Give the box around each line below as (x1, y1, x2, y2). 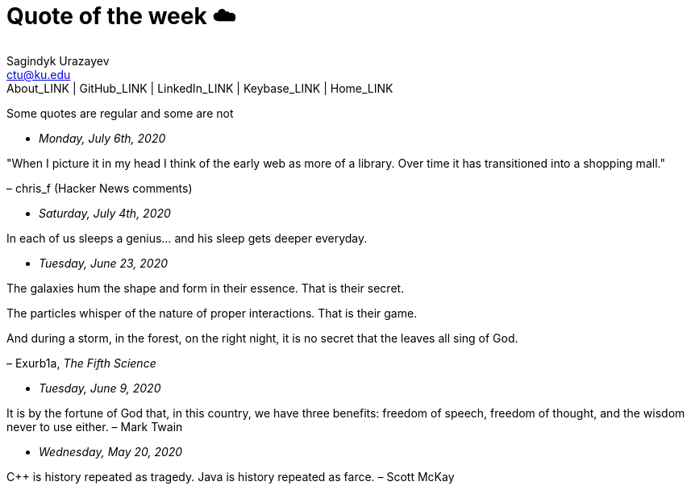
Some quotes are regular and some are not (6, 106, 234, 120)
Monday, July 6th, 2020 (39, 131, 166, 145)
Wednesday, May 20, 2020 (39, 444, 183, 459)
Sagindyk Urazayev (6, 53, 110, 68)
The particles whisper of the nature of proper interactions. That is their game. (6, 305, 418, 320)
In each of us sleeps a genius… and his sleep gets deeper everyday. (6, 230, 368, 245)
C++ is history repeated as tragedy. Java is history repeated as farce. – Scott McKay (6, 469, 455, 484)
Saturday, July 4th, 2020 (39, 206, 171, 220)
